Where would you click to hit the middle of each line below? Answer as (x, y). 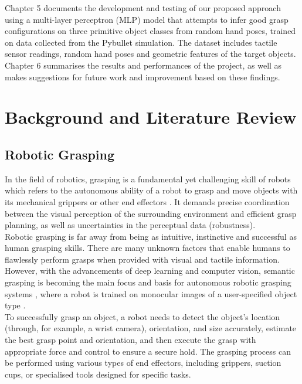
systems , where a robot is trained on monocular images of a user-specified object (151, 293)
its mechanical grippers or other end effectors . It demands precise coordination (147, 201)
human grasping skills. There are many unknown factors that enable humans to (147, 248)
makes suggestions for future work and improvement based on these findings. (142, 77)
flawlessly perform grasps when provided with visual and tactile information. (142, 259)
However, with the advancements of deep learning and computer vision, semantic (150, 271)
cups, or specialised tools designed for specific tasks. (98, 374)
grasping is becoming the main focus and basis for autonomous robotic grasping (148, 282)
